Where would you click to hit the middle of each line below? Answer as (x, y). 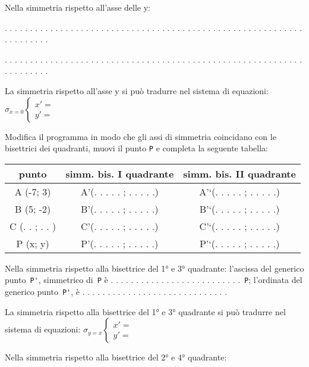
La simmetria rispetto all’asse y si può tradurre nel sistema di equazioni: (137, 90)
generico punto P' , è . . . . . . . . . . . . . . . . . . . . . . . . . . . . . (116, 292)
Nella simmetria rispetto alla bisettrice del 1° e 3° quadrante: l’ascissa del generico (154, 268)
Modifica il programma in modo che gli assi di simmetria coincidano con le (141, 136)
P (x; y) (33, 243)
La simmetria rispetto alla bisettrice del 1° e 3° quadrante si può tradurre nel (145, 311)
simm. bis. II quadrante (239, 173)
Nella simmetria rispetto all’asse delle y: (78, 7)
